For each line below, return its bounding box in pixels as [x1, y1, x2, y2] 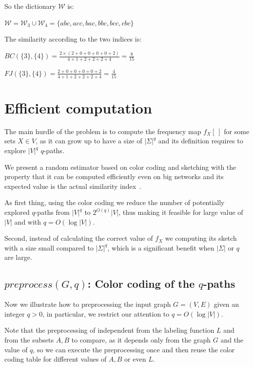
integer [4, 308, 25, 319]
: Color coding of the [87, 276, 195, 291]
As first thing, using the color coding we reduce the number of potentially [4, 197, 225, 207]
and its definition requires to [158, 136, 243, 146]
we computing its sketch [165, 233, 237, 243]
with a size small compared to [4, 242, 94, 252]
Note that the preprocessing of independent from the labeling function [4, 325, 214, 335]
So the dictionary [4, 1, 56, 11]
